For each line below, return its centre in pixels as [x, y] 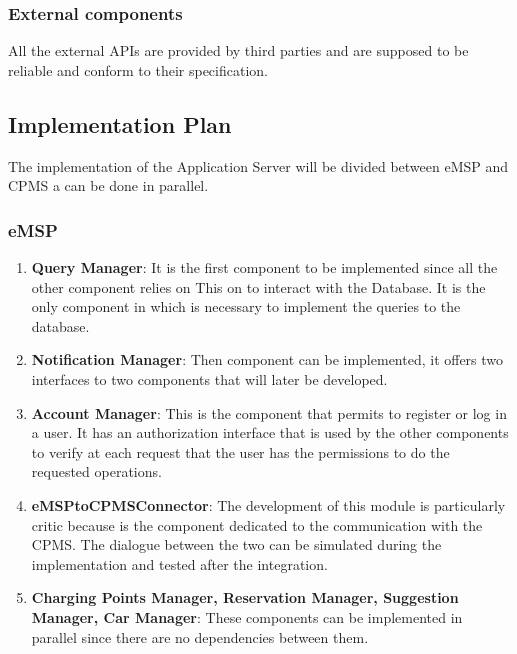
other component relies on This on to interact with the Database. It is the [258, 286]
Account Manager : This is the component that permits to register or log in [269, 412]
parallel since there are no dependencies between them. [200, 636]
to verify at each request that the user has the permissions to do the [240, 451]
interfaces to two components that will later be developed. [209, 378]
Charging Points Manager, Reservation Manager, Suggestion [245, 597]
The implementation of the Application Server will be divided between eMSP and [258, 165]
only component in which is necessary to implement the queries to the [246, 306]
